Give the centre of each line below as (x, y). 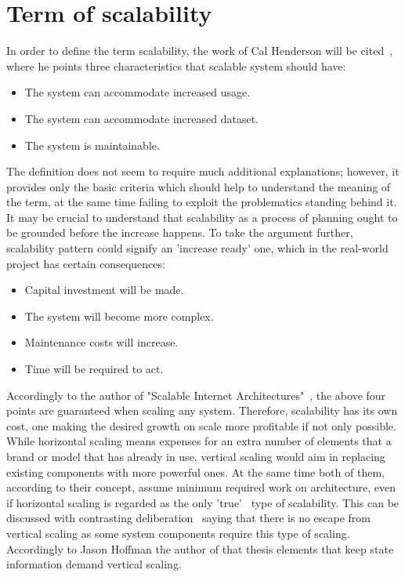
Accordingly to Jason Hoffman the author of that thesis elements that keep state (200, 548)
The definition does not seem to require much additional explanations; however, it (203, 171)
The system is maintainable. (92, 145)
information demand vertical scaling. (94, 564)
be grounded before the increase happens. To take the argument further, (180, 232)
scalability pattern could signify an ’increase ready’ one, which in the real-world (197, 248)
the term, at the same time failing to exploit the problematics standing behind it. (202, 202)
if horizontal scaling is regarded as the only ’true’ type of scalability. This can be (203, 502)
